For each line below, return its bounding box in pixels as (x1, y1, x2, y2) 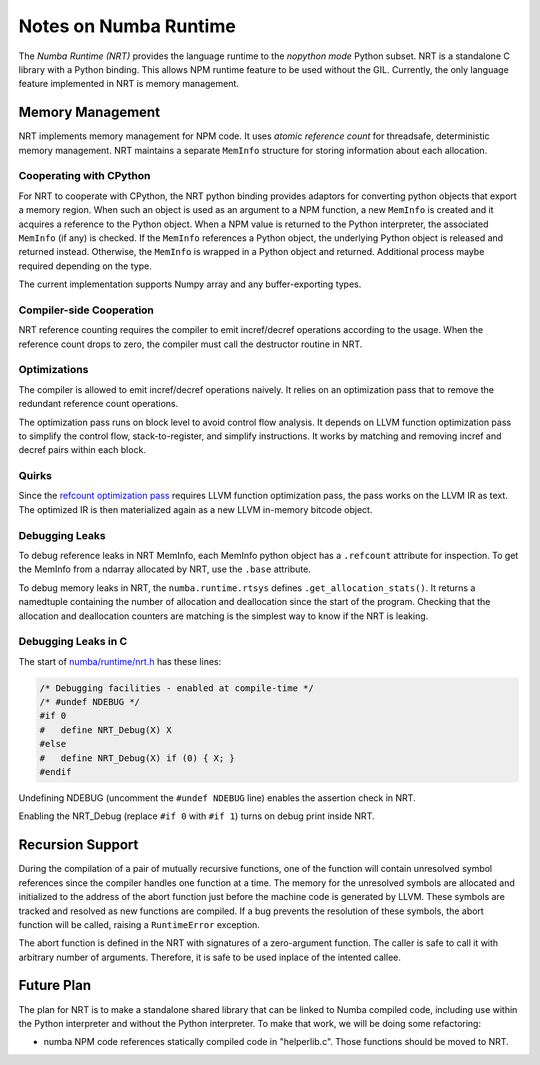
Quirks (18, 469, 52, 483)
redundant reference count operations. (18, 398, 179, 410)
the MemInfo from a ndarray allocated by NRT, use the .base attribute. (18, 563, 312, 575)
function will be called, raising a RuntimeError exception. (18, 918, 260, 930)
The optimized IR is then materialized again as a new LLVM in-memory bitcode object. (18, 503, 373, 515)
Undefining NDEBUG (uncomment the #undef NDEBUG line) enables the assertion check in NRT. (18, 792, 416, 804)
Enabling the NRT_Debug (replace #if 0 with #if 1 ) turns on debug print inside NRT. (18, 810, 375, 822)
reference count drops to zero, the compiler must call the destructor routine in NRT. (18, 338, 363, 350)
